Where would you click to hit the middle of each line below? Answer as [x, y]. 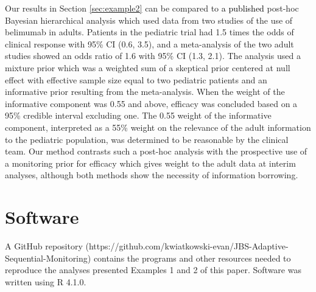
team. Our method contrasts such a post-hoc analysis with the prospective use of [156, 151]
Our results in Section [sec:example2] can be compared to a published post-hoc [152, 8]
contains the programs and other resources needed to [192, 258]
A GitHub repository [44, 246]
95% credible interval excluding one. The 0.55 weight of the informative [138, 115]
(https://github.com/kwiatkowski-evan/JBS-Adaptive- [187, 246]
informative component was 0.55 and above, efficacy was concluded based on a [151, 103]
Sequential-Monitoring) [48, 258]
